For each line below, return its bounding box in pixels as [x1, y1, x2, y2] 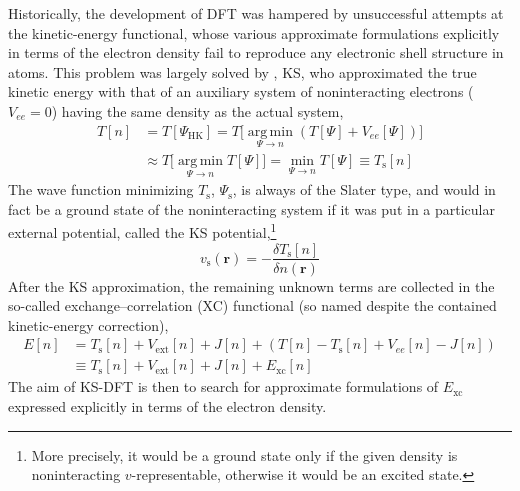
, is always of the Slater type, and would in [232, 179, 496, 200]
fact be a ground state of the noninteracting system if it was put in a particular [8, 198, 495, 219]
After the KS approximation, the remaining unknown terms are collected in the [8, 275, 495, 296]
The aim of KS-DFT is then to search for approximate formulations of [8, 376, 439, 397]
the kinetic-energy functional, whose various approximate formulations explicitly [8, 22, 500, 43]
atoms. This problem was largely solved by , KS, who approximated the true [8, 61, 477, 82]
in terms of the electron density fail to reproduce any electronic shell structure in [8, 42, 504, 63]
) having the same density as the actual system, [51, 100, 344, 121]
